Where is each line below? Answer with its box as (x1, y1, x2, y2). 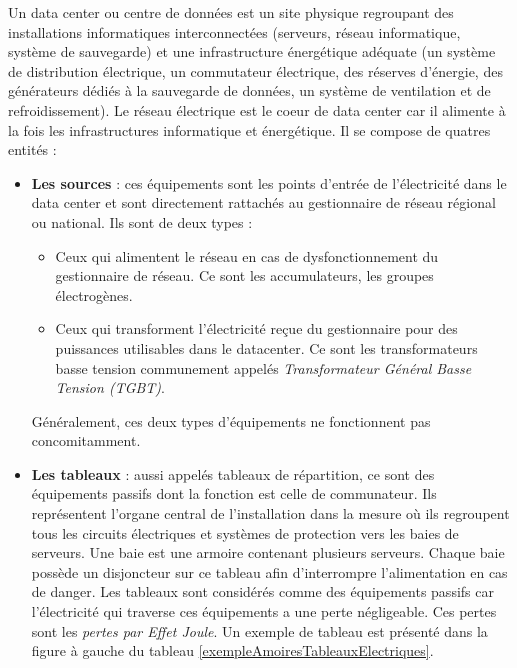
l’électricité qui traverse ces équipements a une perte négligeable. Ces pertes (31, 601, 497, 622)
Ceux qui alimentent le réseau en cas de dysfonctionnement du (55, 245, 439, 266)
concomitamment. (31, 430, 141, 451)
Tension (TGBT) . (55, 377, 166, 398)
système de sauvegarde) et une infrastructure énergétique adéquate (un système (8, 41, 496, 62)
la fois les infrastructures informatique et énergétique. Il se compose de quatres (8, 119, 491, 140)
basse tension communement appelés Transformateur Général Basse (55, 357, 472, 378)
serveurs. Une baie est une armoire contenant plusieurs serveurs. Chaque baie (31, 542, 505, 563)
